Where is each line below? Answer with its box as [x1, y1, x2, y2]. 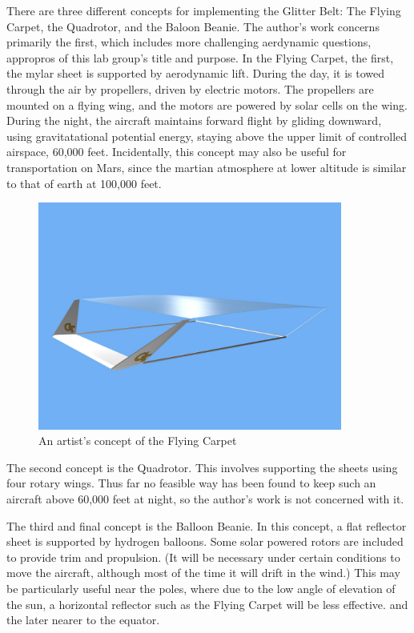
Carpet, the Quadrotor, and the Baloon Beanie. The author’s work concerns [6, 18, 380, 34]
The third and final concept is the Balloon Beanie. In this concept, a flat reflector [6, 517, 407, 534]
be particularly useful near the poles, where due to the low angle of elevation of [6, 579, 396, 596]
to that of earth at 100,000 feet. [6, 174, 162, 191]
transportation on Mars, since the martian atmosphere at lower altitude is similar [6, 158, 407, 175]
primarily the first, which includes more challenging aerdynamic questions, [6, 34, 372, 50]
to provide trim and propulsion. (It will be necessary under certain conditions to [6, 548, 400, 565]
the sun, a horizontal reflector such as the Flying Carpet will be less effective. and [6, 595, 408, 612]
